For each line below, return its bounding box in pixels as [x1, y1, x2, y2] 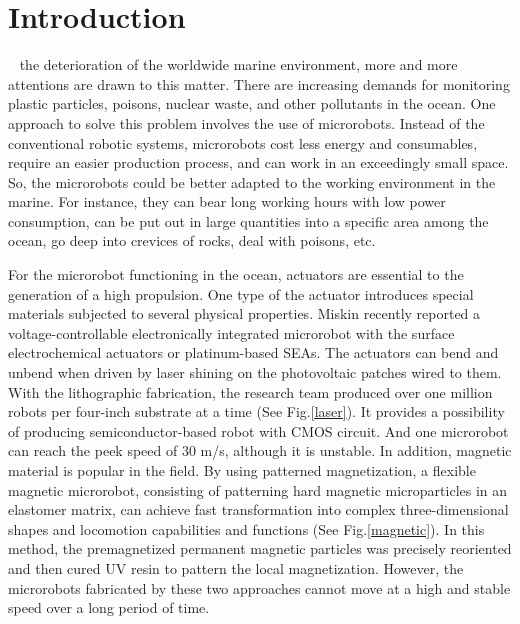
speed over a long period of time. [8, 597, 210, 618]
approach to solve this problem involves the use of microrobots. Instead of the [8, 112, 485, 133]
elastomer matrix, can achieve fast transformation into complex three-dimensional [8, 499, 509, 520]
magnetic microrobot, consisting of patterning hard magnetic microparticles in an [8, 479, 508, 500]
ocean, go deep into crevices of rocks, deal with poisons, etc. [8, 230, 376, 251]
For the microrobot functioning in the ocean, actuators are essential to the [8, 264, 464, 285]
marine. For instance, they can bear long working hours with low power [8, 191, 446, 212]
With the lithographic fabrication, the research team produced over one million [8, 381, 493, 402]
